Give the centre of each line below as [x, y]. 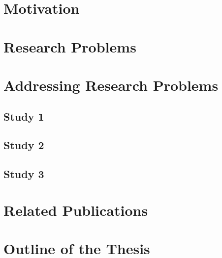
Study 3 [24, 174]
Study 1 [24, 116]
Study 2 [24, 145]
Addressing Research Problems [111, 85]
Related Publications [76, 210]
